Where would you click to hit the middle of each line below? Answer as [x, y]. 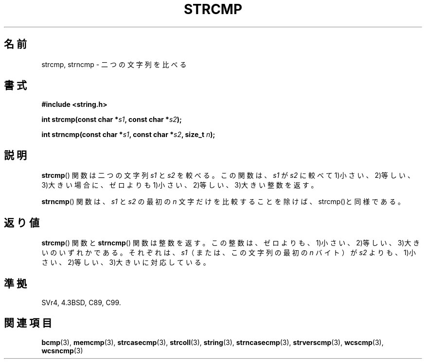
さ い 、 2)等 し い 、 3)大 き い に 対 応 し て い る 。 [126, 262]
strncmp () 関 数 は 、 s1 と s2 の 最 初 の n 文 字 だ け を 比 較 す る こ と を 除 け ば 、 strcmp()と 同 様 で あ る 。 [223, 202]
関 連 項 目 [28, 323]
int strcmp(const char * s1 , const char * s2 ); [112, 120]
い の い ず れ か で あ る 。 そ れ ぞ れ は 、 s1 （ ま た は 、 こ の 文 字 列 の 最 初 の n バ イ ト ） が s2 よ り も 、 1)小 [229, 253]
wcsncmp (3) [62, 350]
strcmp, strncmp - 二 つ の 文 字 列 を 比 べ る [114, 64]
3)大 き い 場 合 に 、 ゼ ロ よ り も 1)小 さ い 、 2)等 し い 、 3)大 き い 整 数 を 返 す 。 [180, 185]
